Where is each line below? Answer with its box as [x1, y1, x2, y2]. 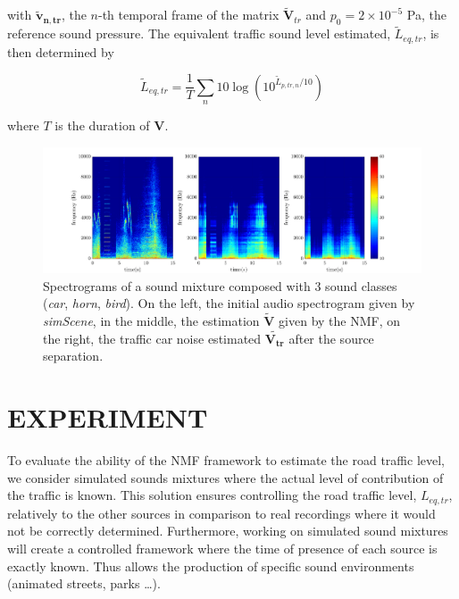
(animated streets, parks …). [7, 574, 161, 593]
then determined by [7, 42, 114, 61]
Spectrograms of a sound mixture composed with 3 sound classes [43, 276, 397, 295]
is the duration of [54, 116, 150, 135]
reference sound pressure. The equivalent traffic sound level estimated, [7, 24, 391, 43]
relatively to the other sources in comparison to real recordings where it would [7, 503, 436, 522]
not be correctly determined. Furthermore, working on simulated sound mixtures [7, 521, 448, 540]
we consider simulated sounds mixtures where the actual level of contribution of [7, 468, 444, 487]
